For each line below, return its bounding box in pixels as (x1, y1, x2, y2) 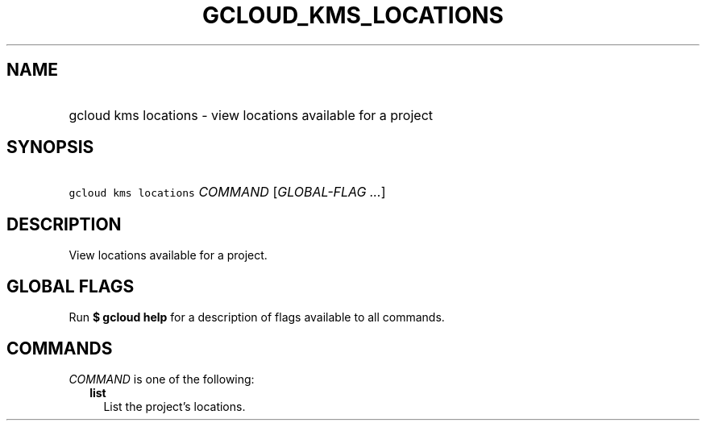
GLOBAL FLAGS (6, 276, 135, 296)
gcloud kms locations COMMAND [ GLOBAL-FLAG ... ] (69, 184, 386, 201)
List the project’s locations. (103, 399, 246, 413)
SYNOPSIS (6, 137, 94, 158)
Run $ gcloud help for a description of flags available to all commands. (69, 310, 445, 325)
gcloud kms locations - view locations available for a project (69, 106, 434, 123)
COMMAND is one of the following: (69, 371, 255, 386)
